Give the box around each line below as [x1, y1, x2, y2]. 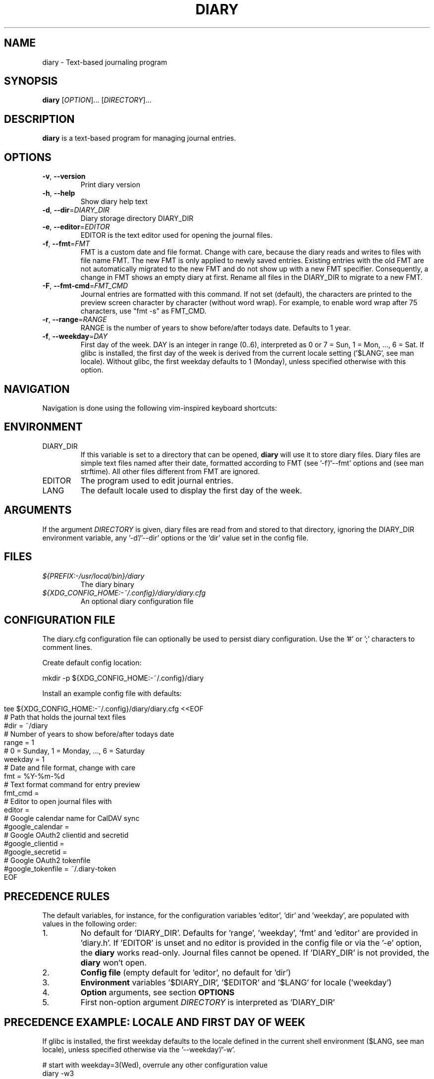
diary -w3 [42, 1069, 74, 1078]
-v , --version [42, 172, 86, 181]
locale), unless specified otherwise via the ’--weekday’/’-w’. [42, 1045, 235, 1054]
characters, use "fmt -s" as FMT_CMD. [80, 307, 207, 316]
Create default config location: [42, 658, 142, 667]
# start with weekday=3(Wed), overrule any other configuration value [42, 1061, 268, 1070]
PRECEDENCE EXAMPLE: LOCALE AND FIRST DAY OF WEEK [4, 1016, 306, 1028]
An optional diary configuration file [80, 596, 194, 605]
